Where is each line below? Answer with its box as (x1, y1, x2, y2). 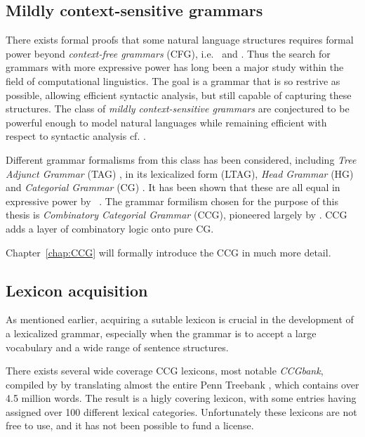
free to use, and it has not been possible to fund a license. (6, 418, 254, 433)
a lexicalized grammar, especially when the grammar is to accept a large (6, 325, 317, 340)
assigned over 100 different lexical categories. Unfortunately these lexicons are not (6, 404, 357, 419)
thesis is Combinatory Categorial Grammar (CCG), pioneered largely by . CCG (6, 207, 347, 222)
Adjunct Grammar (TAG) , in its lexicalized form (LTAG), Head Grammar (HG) (6, 166, 354, 181)
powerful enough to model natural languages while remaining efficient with (6, 115, 327, 129)
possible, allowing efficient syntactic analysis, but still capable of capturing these (6, 87, 352, 102)
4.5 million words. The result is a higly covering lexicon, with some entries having (6, 391, 357, 405)
